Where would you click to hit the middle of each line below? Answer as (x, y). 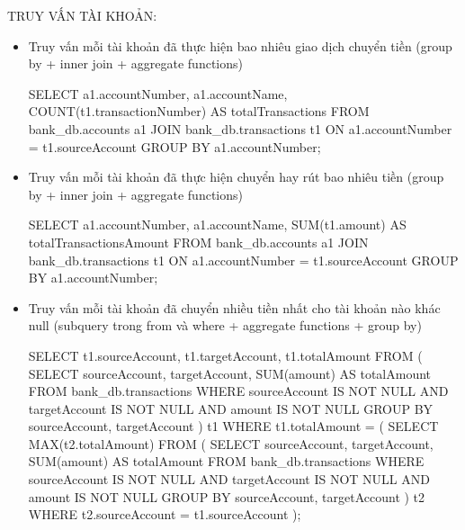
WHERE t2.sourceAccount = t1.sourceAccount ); (165, 514)
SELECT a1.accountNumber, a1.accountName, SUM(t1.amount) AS (217, 225)
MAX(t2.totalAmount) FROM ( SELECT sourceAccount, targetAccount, (231, 443)
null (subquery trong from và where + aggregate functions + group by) (225, 325)
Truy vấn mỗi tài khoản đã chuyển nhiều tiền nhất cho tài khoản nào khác (234, 307)
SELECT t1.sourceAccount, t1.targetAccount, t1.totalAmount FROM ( (225, 355)
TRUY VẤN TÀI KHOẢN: (82, 15)
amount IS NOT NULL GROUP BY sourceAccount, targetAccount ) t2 (227, 496)
